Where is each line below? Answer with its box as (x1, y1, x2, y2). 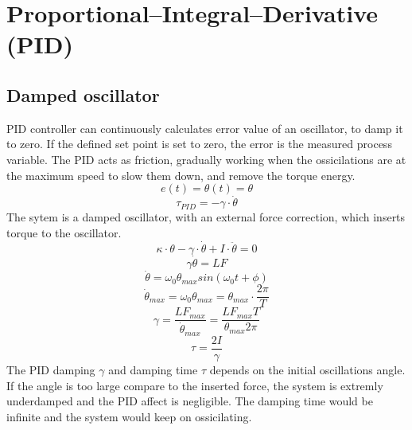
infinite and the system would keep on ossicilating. (6, 408, 252, 424)
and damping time (108, 361, 198, 377)
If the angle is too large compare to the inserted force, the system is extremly (6, 377, 383, 393)
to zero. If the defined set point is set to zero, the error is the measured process (6, 135, 392, 152)
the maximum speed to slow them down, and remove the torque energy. (6, 166, 356, 183)
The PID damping (6, 361, 95, 377)
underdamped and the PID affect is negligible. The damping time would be (6, 393, 373, 409)
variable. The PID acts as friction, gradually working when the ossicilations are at (6, 150, 406, 167)
